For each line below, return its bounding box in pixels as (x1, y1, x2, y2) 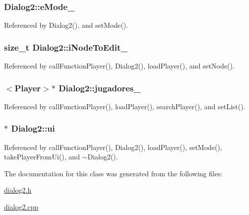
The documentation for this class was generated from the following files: (4, 168, 223, 178)
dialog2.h (4, 185, 32, 195)
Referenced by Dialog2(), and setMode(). (4, 20, 128, 30)
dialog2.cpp (4, 202, 39, 212)
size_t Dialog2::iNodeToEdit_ (4, 41, 128, 53)
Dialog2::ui (11, 122, 55, 135)
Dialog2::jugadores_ (59, 81, 141, 94)
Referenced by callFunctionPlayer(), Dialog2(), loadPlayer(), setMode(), (4, 142, 222, 152)
